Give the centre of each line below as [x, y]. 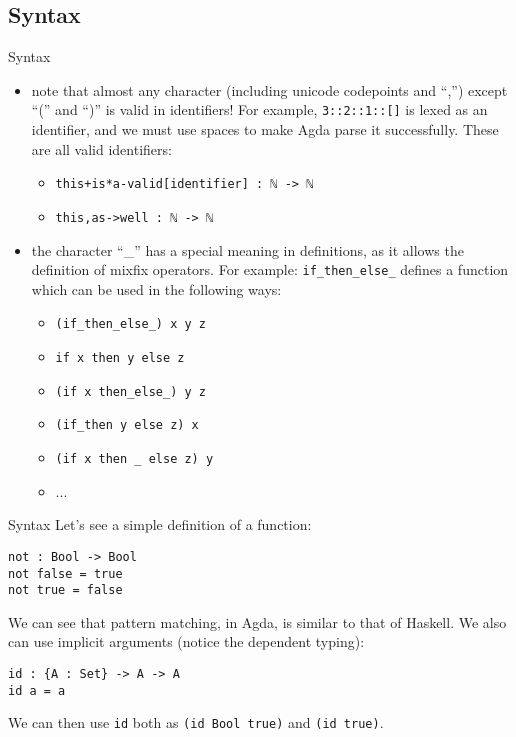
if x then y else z [120, 358]
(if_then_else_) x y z [130, 324]
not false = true [65, 573]
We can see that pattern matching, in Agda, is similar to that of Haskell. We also [257, 621]
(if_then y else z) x [127, 425]
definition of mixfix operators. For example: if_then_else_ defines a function [270, 269]
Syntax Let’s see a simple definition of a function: [160, 524]
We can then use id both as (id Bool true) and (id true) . [196, 722]
